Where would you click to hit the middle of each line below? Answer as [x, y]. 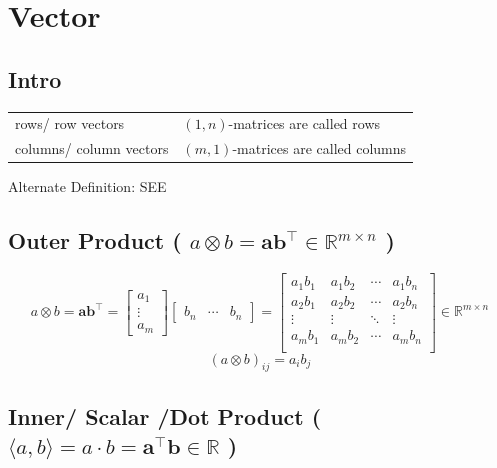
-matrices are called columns [319, 148]
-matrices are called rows [304, 123]
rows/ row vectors [70, 123]
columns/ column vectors [92, 148]
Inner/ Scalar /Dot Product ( [165, 415]
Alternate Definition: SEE [87, 186]
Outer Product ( [95, 240]
